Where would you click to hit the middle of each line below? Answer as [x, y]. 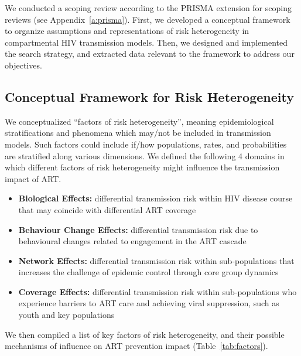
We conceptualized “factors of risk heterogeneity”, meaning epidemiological [139, 121]
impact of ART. [33, 178]
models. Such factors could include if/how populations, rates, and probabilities [146, 144]
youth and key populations [66, 315]
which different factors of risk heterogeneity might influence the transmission [142, 167]
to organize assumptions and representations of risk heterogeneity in [127, 31]
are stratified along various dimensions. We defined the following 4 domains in [145, 155]
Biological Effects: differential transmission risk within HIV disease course [155, 198]
